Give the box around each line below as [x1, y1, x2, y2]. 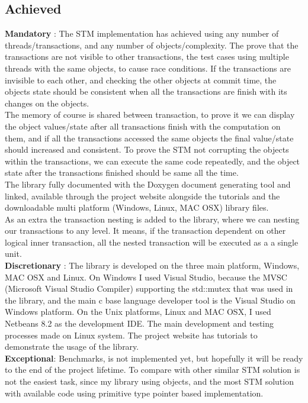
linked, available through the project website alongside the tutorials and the [5, 189, 280, 202]
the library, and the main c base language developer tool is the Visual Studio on [5, 294, 296, 306]
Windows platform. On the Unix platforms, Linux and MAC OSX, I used [5, 305, 271, 318]
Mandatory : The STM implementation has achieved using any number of [5, 27, 279, 40]
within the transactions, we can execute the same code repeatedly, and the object [5, 154, 300, 167]
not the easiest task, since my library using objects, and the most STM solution [5, 375, 294, 388]
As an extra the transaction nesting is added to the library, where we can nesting [5, 212, 300, 225]
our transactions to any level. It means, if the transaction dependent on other [5, 224, 286, 237]
